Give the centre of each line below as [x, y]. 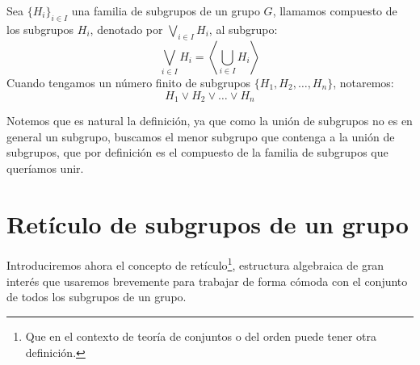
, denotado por [126, 29]
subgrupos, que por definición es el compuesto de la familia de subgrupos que [197, 152]
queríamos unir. [45, 168]
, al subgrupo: [243, 29]
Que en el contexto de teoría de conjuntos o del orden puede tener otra [201, 336]
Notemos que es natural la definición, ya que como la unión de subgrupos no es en [210, 120]
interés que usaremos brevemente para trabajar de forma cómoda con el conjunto [207, 281]
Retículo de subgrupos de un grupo [208, 223]
